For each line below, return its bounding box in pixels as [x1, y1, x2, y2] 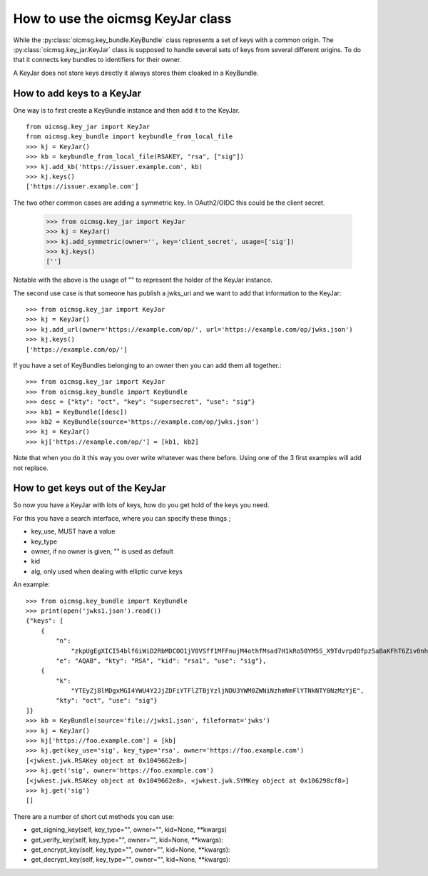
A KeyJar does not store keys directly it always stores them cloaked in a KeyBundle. [13, 68, 260, 77]
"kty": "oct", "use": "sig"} [56, 696, 158, 705]
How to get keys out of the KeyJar [13, 482, 166, 494]
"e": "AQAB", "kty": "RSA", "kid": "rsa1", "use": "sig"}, [56, 656, 267, 665]
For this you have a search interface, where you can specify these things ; [13, 514, 231, 522]
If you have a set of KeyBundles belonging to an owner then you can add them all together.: [13, 361, 282, 370]
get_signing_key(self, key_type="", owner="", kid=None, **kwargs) [31, 825, 228, 834]
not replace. [13, 464, 49, 472]
